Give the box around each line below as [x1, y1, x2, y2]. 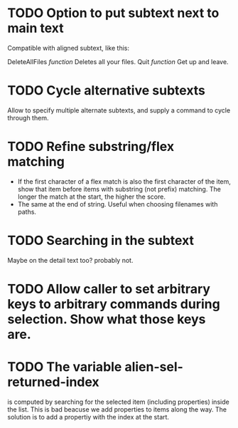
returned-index [7, 374, 99, 390]
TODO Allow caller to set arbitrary [7, 281, 211, 297]
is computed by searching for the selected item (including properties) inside [7, 397, 229, 406]
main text [7, 20, 64, 36]
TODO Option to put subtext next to [7, 5, 220, 21]
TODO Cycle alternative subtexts [7, 83, 206, 99]
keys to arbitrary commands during [7, 296, 220, 312]
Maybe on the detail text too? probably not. [7, 256, 134, 264]
